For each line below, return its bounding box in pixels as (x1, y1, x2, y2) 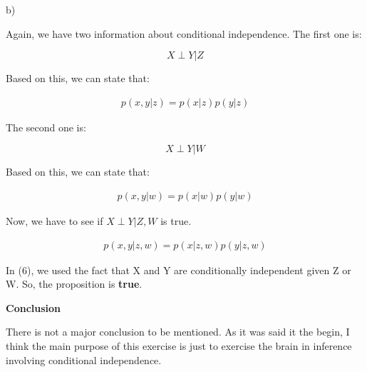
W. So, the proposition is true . (6, 276, 143, 291)
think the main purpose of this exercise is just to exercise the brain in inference (6, 338, 352, 353)
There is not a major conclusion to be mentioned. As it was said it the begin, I (6, 324, 350, 339)
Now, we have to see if (6, 213, 103, 228)
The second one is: (6, 119, 86, 134)
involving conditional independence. (6, 352, 162, 367)
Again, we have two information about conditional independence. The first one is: (6, 26, 362, 41)
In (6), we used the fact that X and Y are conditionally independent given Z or (6, 262, 351, 277)
